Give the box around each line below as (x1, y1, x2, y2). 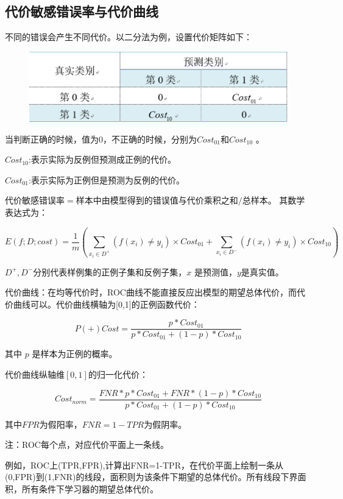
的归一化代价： (88, 368, 148, 381)
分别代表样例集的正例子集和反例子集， (33, 265, 187, 278)
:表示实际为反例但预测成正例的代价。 (29, 153, 176, 166)
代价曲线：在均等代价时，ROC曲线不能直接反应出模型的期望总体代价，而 (5, 286, 297, 299)
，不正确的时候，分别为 (103, 132, 197, 145)
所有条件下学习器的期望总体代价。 (21, 483, 158, 495)
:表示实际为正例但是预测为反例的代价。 (29, 173, 185, 186)
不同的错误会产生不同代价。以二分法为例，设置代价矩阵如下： (5, 30, 252, 43)
